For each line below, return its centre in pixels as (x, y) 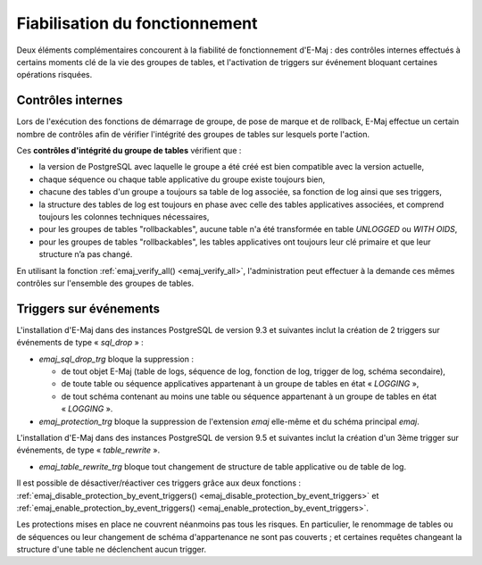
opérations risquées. (54, 75)
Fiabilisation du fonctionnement (137, 23)
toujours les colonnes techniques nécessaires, (124, 216)
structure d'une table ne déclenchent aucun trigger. (112, 550)
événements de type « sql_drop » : (80, 343)
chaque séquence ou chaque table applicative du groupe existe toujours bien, (182, 179)
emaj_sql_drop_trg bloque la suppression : (116, 359)
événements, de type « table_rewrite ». (88, 450)
